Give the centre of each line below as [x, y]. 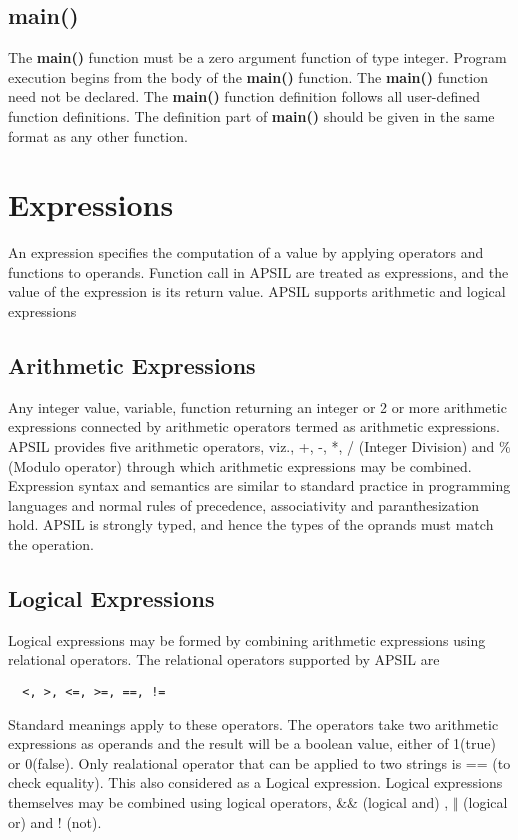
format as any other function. [98, 135]
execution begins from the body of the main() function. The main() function [248, 76]
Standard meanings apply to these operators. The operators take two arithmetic [253, 723]
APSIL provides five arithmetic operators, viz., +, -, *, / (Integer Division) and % [259, 446]
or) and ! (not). [55, 821]
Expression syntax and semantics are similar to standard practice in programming [259, 485]
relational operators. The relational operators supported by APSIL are [224, 659]
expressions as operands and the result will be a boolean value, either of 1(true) [252, 743]
